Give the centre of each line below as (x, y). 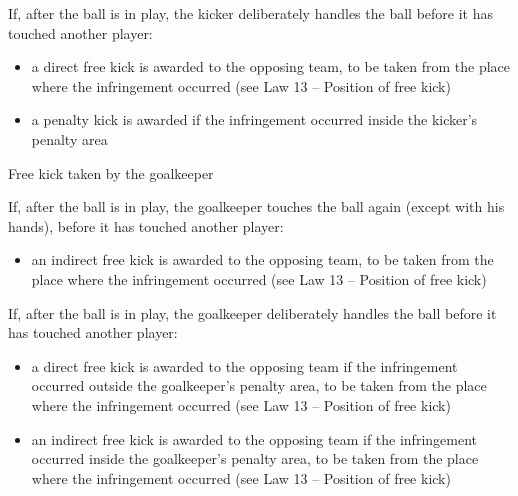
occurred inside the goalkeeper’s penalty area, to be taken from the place (255, 458)
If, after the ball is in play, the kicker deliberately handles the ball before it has (250, 13)
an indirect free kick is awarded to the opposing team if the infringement (254, 438)
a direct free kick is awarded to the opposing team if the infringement (244, 365)
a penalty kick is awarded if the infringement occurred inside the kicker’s (254, 119)
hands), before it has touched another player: (146, 225)
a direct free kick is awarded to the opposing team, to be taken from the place (271, 66)
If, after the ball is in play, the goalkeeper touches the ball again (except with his (256, 206)
